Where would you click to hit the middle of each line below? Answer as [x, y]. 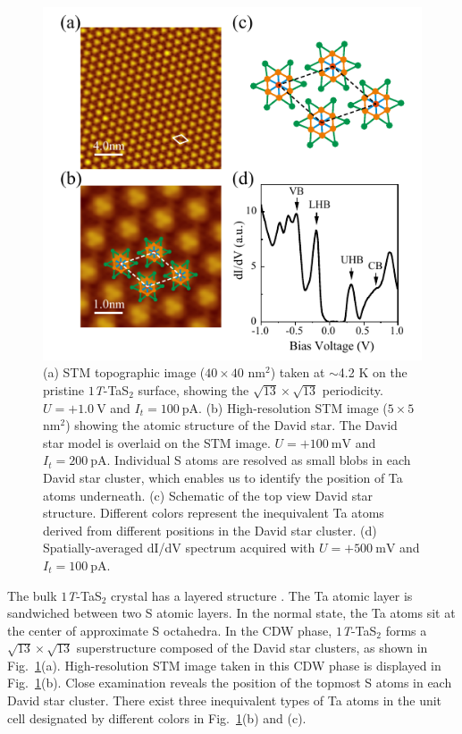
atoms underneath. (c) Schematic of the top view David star [208, 495]
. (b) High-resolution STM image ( [293, 407]
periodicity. [353, 389]
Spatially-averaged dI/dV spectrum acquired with [179, 548]
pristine [64, 389]
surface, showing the [193, 389]
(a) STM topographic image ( [124, 372]
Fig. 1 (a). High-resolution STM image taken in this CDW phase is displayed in [224, 665]
